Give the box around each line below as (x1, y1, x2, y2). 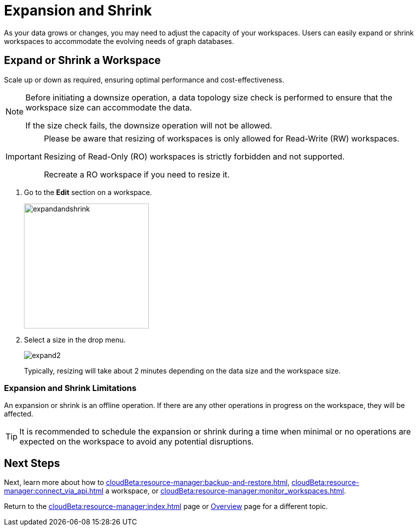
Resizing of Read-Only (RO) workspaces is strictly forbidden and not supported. (43, 151, 345, 161)
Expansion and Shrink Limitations (4, 382, 137, 393)
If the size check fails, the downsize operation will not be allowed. (25, 120, 272, 130)
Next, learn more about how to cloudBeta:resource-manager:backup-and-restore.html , (4, 478, 290, 487)
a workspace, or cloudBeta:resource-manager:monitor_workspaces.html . (105, 486, 346, 495)
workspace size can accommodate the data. (25, 102, 192, 112)
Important (5, 151, 42, 161)
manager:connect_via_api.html (4, 486, 104, 495)
